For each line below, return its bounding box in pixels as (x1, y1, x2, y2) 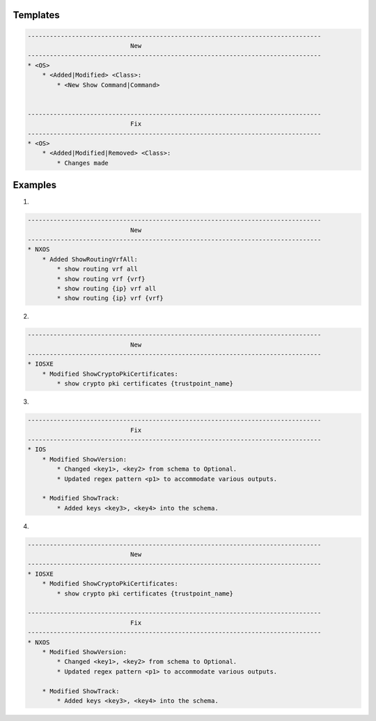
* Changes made (56, 159, 109, 167)
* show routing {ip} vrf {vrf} (56, 294, 164, 303)
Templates (13, 9, 60, 21)
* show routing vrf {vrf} (56, 275, 146, 282)
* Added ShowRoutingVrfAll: (42, 255, 139, 263)
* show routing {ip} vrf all (56, 284, 157, 292)
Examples (13, 179, 57, 191)
